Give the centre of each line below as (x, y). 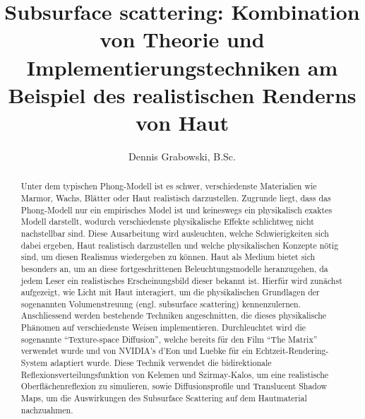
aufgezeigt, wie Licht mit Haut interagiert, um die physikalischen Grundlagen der (170, 292)
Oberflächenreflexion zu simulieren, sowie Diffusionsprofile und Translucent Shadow (174, 386)
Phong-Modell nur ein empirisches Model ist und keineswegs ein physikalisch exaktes (176, 209)
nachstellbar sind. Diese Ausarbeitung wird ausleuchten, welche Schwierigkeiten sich (175, 233)
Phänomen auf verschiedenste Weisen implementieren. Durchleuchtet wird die (163, 327)
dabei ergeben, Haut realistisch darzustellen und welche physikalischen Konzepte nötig (180, 245)
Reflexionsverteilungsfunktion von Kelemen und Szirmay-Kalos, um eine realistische (175, 374)
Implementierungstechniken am (182, 67)
